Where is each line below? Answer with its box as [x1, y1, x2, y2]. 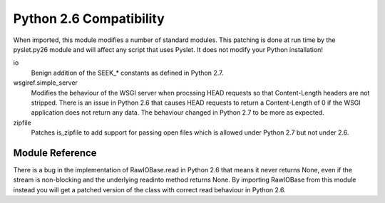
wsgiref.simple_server [13, 78, 78, 87]
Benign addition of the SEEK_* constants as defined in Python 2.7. [31, 68, 224, 77]
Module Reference [13, 147, 97, 159]
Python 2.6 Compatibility [13, 11, 165, 26]
